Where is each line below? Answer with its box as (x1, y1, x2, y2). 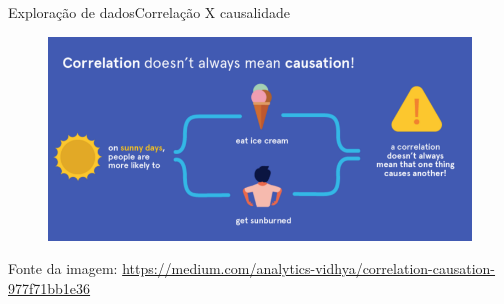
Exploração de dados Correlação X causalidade (8, 2, 291, 22)
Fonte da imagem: (8, 258, 118, 279)
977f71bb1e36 (8, 278, 91, 299)
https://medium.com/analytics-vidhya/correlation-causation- (122, 258, 496, 279)
